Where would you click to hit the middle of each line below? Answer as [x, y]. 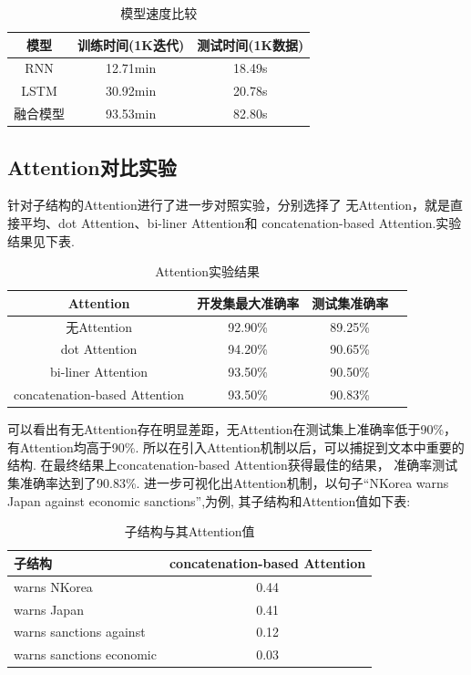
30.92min [131, 91]
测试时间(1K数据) [251, 44]
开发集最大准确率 [248, 302]
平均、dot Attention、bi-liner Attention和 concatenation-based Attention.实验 [241, 223]
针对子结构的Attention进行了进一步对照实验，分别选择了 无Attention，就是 [229, 205]
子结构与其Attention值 [189, 531]
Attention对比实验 [92, 166]
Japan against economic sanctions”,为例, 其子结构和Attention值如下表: [209, 500]
